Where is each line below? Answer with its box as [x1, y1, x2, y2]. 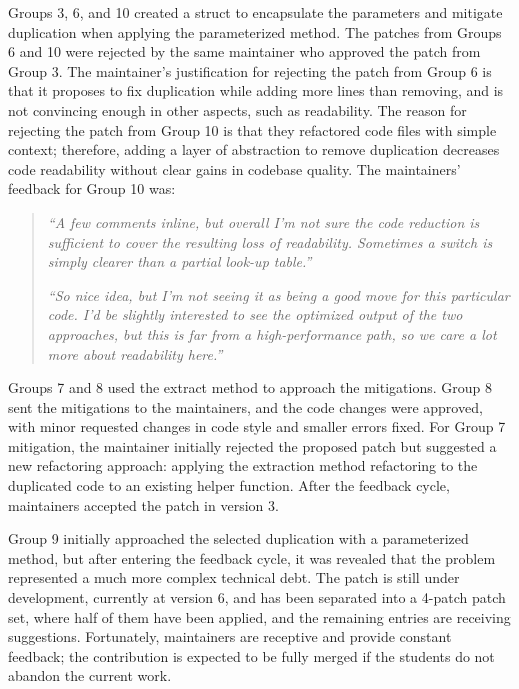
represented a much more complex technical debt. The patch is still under [8, 567, 460, 588]
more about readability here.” [47, 343, 223, 364]
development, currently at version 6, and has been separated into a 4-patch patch [8, 587, 506, 608]
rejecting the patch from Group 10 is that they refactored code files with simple [8, 119, 497, 140]
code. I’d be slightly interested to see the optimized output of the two [47, 304, 463, 325]
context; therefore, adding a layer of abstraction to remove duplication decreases [8, 139, 500, 160]
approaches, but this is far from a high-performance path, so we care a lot [47, 323, 497, 344]
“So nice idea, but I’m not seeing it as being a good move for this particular [47, 284, 510, 305]
